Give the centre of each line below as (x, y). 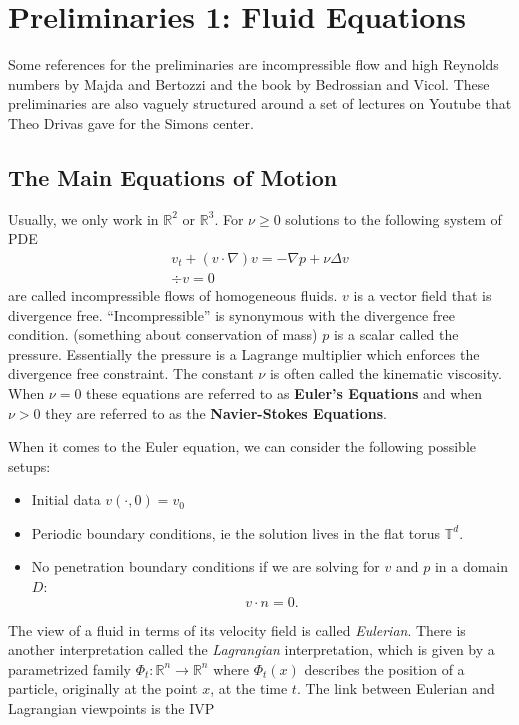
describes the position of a (384, 668)
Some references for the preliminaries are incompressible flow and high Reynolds (253, 64)
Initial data (66, 499)
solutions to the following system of (393, 218)
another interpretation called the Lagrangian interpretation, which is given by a (251, 649)
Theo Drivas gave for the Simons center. (131, 122)
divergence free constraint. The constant (131, 373)
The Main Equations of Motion (173, 176)
